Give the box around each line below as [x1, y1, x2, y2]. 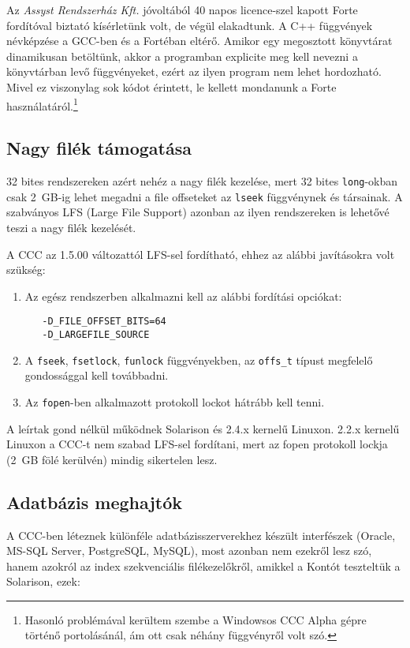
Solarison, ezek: [6, 573, 80, 590]
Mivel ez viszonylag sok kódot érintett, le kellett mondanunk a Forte [6, 78, 337, 95]
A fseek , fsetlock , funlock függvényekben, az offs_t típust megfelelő [24, 351, 373, 368]
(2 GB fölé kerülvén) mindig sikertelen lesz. [6, 451, 218, 467]
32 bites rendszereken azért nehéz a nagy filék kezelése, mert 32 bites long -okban [6, 173, 398, 189]
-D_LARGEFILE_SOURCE [42, 328, 150, 340]
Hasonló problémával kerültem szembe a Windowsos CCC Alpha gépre [24, 611, 367, 627]
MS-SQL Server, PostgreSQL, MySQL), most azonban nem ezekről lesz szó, [6, 542, 372, 559]
